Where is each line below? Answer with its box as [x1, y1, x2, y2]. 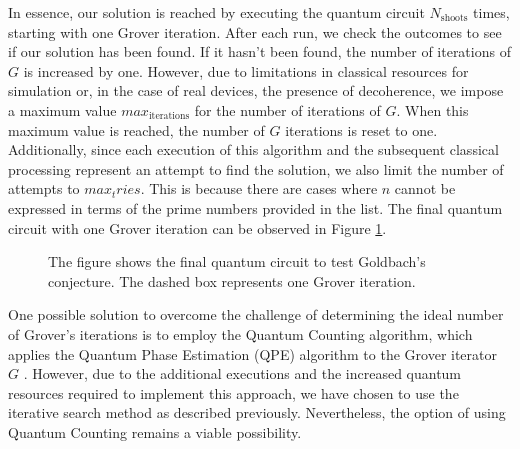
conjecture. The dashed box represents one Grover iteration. [48, 270, 416, 291]
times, [473, 2, 510, 22]
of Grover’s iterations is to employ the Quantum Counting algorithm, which [8, 323, 473, 344]
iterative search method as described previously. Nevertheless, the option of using [8, 402, 506, 423]
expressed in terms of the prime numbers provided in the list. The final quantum [8, 197, 503, 218]
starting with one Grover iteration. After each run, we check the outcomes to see [8, 21, 502, 42]
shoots [440, 13, 468, 24]
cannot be [394, 178, 456, 199]
